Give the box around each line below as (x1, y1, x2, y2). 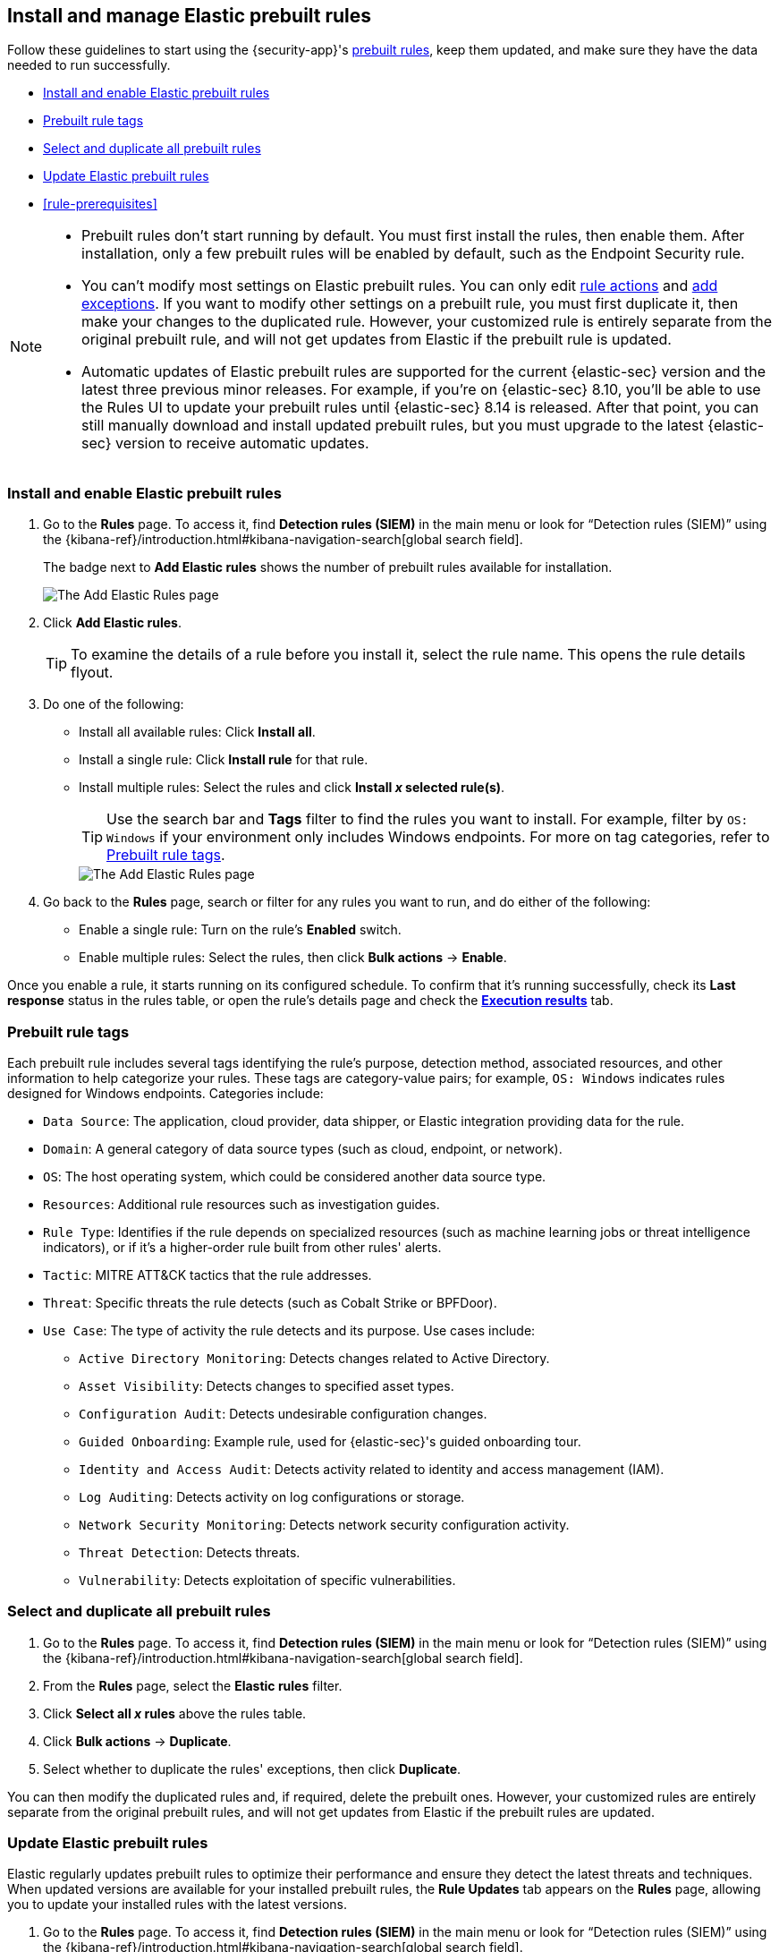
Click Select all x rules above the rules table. (43, 1705, 307, 1721)
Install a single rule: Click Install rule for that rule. (79, 752, 368, 768)
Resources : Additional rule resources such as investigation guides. (43, 1196, 440, 1212)
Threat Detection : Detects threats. (79, 1544, 301, 1560)
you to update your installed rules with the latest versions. (7, 1897, 347, 1913)
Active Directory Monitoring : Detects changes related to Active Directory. (79, 1350, 550, 1366)
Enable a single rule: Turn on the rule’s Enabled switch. (79, 922, 402, 938)
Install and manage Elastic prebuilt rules (7, 4, 372, 27)
